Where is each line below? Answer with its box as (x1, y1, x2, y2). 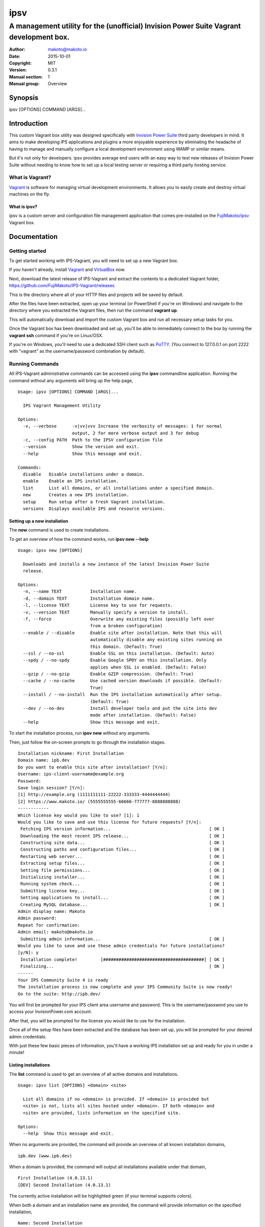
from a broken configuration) (90, 623, 163, 629)
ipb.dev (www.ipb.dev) (18, 1153, 73, 1158)
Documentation (9, 232, 58, 240)
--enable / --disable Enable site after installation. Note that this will (23, 630, 222, 636)
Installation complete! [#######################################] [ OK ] (20, 957, 225, 962)
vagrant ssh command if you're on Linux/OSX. (9, 332, 104, 338)
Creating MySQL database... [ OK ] (20, 902, 225, 907)
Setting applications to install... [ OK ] (20, 895, 225, 901)
